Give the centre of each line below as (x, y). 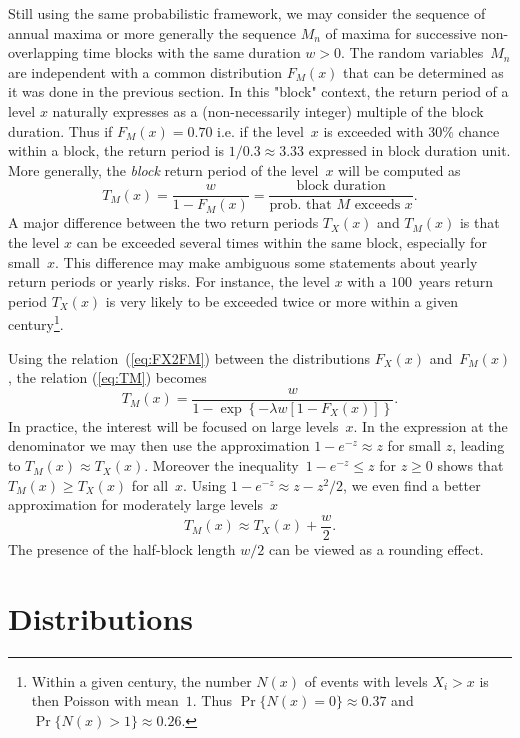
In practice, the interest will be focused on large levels (173, 425)
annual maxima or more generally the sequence (152, 32)
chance (479, 130)
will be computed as (399, 169)
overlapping (43, 52)
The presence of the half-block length (122, 548)
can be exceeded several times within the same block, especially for (281, 242)
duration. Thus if (60, 130)
